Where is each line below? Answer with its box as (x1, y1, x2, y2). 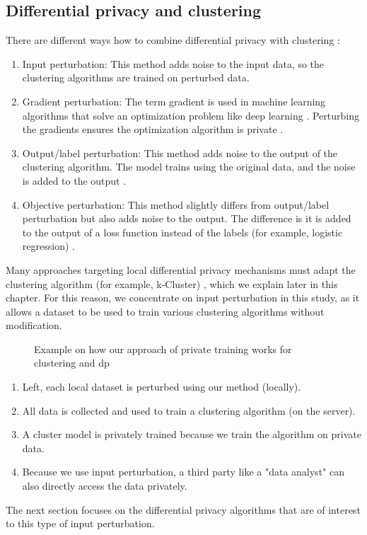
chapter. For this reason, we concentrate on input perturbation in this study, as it (6, 290, 360, 305)
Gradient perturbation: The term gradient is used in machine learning (22, 93, 326, 108)
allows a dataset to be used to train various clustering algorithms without (6, 304, 325, 318)
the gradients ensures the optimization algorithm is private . (22, 122, 284, 137)
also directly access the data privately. (22, 478, 187, 493)
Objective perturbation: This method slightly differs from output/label (22, 197, 330, 212)
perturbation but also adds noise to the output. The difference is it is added (22, 211, 351, 226)
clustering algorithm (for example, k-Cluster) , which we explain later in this (6, 276, 338, 291)
